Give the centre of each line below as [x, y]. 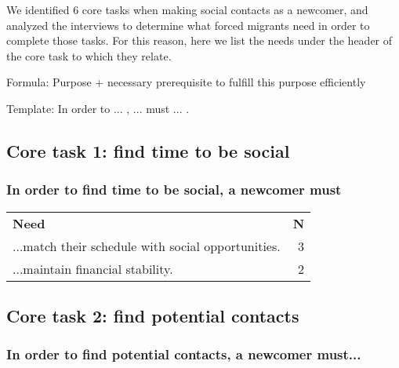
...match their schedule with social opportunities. [147, 246]
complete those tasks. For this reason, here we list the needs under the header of [199, 40]
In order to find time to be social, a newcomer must [174, 189]
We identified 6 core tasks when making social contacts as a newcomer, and [187, 9]
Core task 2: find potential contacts [153, 315]
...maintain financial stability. [93, 268]
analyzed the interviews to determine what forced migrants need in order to [188, 25]
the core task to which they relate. [89, 55]
